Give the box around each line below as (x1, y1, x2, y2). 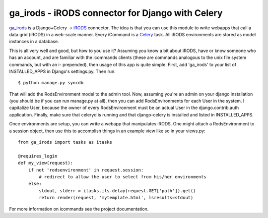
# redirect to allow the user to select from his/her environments (39, 174, 206, 179)
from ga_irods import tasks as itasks (18, 139, 113, 145)
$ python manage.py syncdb (18, 80, 84, 86)
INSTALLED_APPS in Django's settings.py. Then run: (9, 68, 116, 74)
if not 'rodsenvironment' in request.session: (28, 167, 144, 173)
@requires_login (18, 153, 58, 159)
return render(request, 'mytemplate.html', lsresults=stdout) (39, 195, 194, 201)
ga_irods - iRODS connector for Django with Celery (9, 7, 223, 18)
